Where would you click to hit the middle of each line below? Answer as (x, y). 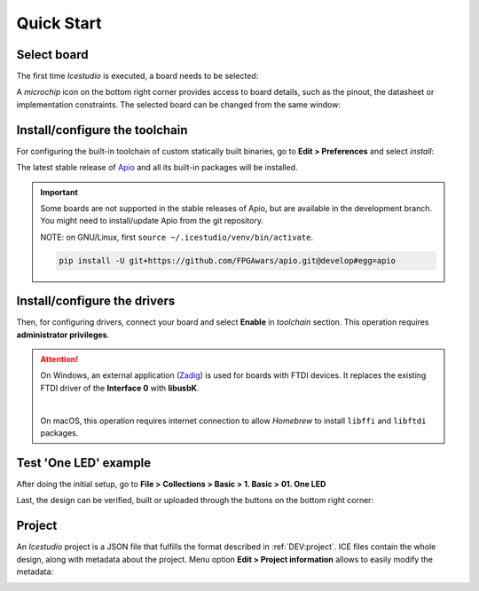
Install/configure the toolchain (102, 130)
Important (59, 192)
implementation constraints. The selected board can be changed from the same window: (179, 104)
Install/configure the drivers (96, 301)
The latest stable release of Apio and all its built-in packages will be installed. (157, 168)
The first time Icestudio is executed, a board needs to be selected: (137, 76)
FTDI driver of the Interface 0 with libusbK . (120, 388)
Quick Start (59, 23)
